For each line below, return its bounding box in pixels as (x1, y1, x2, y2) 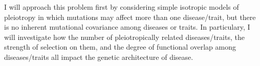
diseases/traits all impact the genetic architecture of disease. (4, 51, 193, 62)
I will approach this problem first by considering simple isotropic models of (4, 2, 239, 12)
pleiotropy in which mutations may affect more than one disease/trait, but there (4, 11, 256, 22)
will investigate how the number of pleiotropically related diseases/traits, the (4, 31, 245, 42)
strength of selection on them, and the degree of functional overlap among (4, 41, 236, 52)
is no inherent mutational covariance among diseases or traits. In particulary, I (4, 21, 250, 32)
